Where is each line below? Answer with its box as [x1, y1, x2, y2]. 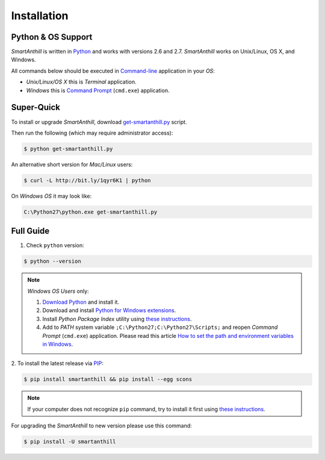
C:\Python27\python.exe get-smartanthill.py [23, 208, 158, 215]
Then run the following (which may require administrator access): [11, 129, 173, 136]
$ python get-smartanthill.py [23, 145, 113, 152]
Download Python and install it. [42, 298, 120, 306]
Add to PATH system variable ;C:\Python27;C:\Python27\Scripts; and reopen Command [42, 324, 278, 331]
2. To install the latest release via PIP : [11, 360, 104, 367]
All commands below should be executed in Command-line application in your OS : [11, 67, 215, 75]
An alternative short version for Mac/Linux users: [11, 161, 133, 168]
